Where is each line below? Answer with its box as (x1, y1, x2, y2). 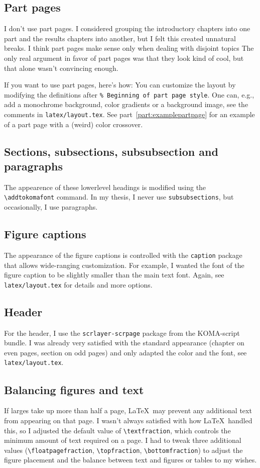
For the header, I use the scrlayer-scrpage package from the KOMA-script (4, 327, 240, 338)
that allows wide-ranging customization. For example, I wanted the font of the (4, 259, 244, 270)
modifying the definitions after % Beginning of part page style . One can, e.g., (4, 89, 254, 100)
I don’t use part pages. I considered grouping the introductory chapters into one (4, 23, 250, 34)
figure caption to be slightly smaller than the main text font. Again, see (4, 269, 224, 280)
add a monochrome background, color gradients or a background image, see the (4, 99, 248, 110)
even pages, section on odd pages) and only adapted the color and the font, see (4, 347, 247, 357)
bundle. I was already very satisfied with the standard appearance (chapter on (4, 337, 244, 348)
